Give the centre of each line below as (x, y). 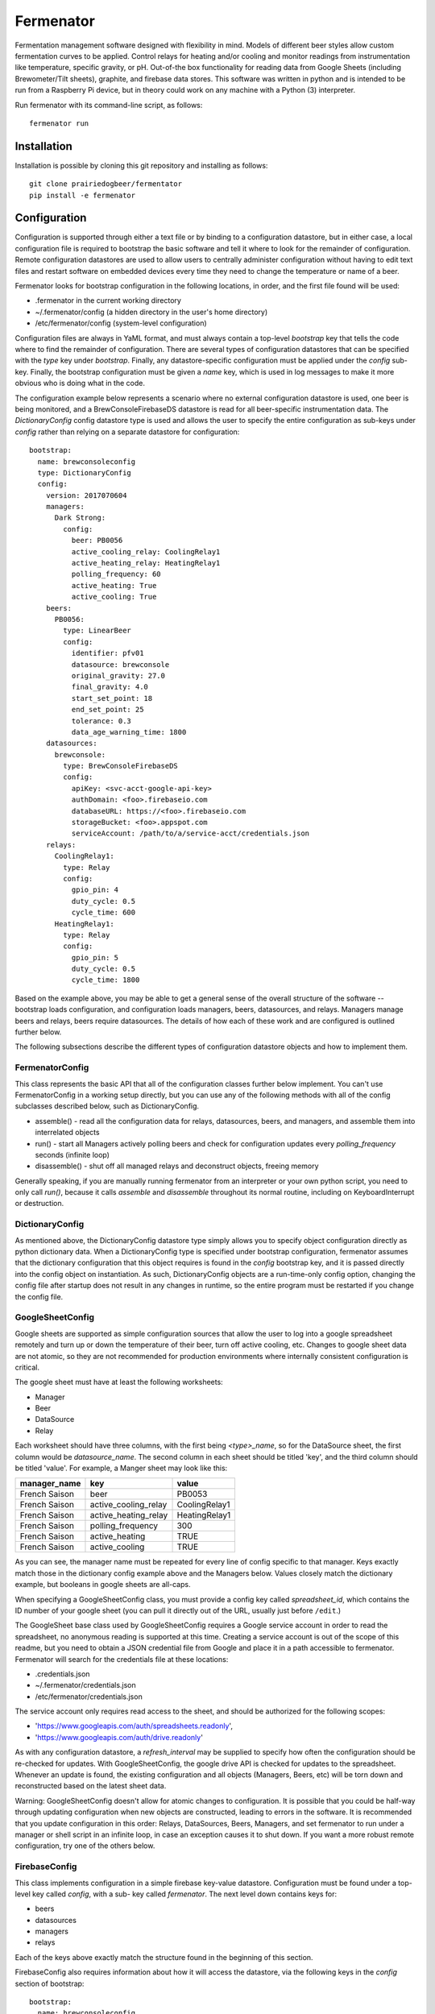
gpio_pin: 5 (95, 957)
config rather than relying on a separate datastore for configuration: (127, 432)
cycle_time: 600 (104, 913)
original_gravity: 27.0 (118, 675)
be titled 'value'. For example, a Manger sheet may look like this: (121, 1468)
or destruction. (39, 1204)
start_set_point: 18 (112, 698)
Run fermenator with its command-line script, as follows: (109, 105)
